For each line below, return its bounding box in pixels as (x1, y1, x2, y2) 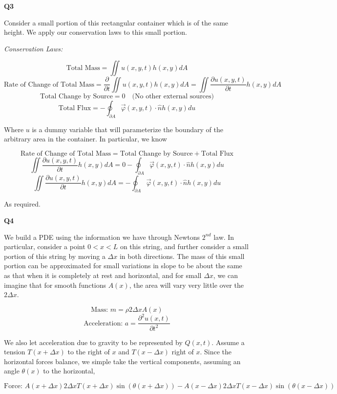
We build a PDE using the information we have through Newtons (4, 232, 200, 242)
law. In (213, 232, 234, 242)
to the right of (67, 347, 110, 357)
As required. (4, 199, 41, 209)
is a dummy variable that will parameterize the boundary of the (32, 124, 223, 134)
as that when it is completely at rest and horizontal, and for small (4, 270, 202, 280)
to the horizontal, (43, 366, 95, 376)
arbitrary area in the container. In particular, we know (4, 134, 167, 144)
